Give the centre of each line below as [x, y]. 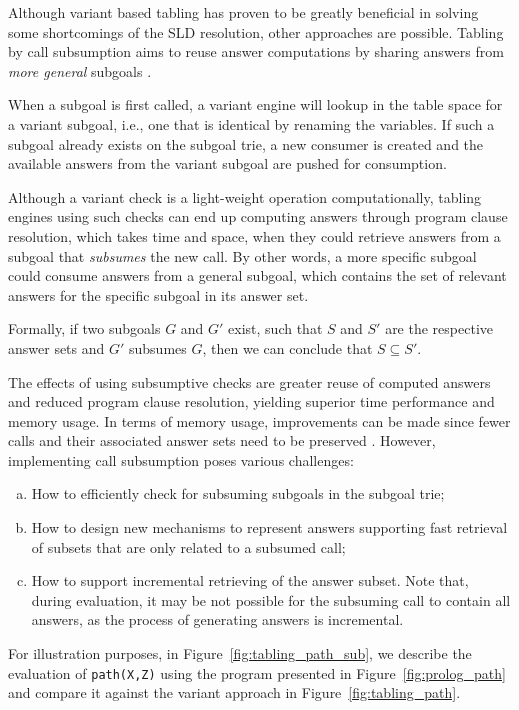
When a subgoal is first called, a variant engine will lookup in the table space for [255, 104]
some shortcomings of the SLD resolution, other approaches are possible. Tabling [256, 31]
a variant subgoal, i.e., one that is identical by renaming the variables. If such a [251, 123]
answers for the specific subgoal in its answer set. [158, 294]
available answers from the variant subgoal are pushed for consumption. [227, 163]
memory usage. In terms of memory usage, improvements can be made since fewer [259, 420]
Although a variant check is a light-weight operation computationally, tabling [245, 196]
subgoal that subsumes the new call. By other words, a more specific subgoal [242, 255]
